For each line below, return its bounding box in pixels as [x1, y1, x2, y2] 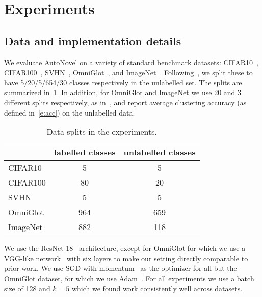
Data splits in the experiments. [46, 126, 158, 138]
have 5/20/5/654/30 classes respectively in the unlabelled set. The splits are [4, 77, 242, 87]
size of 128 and [4, 283, 50, 293]
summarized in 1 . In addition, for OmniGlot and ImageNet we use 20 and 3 [4, 87, 242, 98]
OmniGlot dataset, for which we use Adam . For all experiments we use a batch [4, 272, 254, 283]
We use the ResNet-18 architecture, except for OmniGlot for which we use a [4, 243, 246, 254]
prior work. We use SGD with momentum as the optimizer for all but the [4, 263, 237, 273]
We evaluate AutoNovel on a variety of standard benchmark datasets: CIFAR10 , [4, 57, 258, 67]
